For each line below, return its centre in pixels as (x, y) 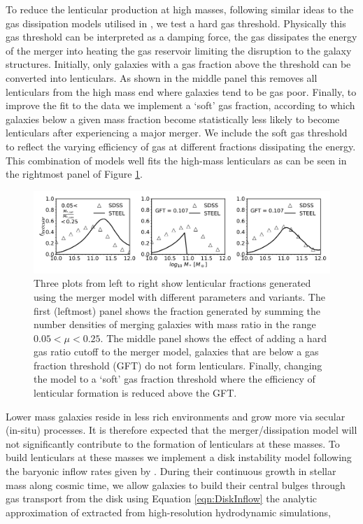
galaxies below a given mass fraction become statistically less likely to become (173, 119)
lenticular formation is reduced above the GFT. (135, 393)
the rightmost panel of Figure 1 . (74, 174)
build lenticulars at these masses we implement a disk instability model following (179, 457)
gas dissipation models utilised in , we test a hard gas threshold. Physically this (176, 23)
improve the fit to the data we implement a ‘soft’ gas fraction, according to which (180, 105)
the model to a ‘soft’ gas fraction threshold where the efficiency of (175, 379)
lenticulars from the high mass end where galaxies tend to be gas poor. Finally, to (181, 91)
